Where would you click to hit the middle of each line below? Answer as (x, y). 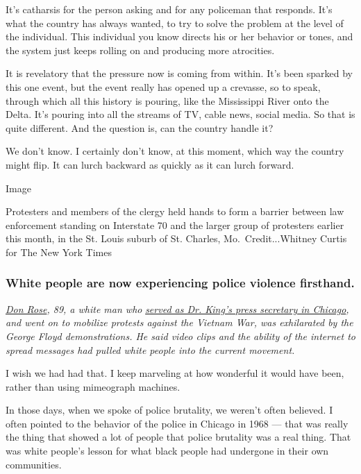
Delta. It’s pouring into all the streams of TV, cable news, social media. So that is (180, 114)
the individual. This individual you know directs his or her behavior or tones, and (179, 36)
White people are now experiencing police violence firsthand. (180, 283)
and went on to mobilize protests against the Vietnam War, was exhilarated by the (179, 322)
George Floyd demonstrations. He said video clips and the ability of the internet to (180, 336)
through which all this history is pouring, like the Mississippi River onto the (167, 100)
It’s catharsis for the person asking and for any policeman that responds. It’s (169, 9)
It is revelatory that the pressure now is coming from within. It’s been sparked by (179, 73)
